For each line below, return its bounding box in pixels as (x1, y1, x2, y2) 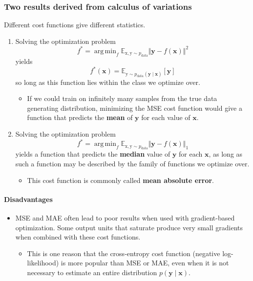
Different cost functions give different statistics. (4, 20, 146, 30)
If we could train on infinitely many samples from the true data (27, 93, 217, 103)
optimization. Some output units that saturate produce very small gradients (15, 222, 243, 232)
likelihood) (27, 258, 59, 268)
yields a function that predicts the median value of (15, 149, 170, 159)
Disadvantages (4, 194, 53, 204)
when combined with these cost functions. (15, 232, 141, 242)
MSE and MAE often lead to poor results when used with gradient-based (15, 213, 235, 223)
